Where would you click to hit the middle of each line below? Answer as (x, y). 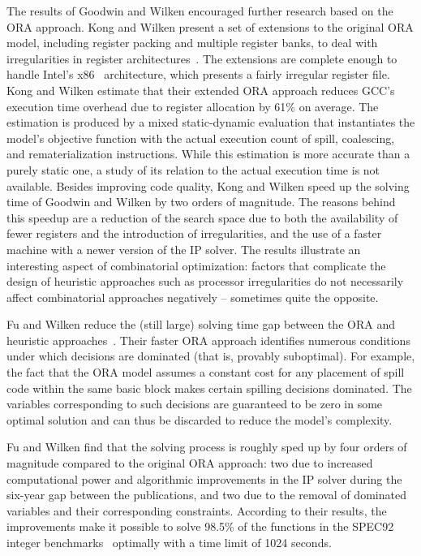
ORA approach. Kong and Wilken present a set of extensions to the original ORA (210, 26)
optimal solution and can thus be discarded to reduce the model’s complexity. (200, 419)
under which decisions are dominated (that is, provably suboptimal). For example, (211, 356)
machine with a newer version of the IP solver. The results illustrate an (184, 249)
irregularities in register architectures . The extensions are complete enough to (202, 58)
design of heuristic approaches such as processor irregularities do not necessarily (205, 281)
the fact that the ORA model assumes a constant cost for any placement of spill (206, 372)
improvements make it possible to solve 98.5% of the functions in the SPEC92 (200, 526)
